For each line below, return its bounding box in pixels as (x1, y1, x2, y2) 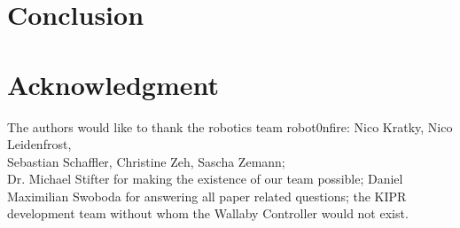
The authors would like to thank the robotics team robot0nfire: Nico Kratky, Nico (7, 117, 453, 136)
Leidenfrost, (7, 135, 72, 153)
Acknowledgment (7, 66, 219, 102)
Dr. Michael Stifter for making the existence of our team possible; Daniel (7, 169, 403, 188)
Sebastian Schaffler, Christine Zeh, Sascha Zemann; (7, 152, 285, 170)
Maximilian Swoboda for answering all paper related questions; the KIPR (7, 186, 407, 205)
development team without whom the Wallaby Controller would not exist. (7, 204, 409, 223)
